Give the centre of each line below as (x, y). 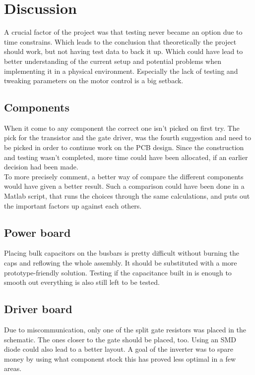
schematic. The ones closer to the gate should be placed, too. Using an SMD (120, 339)
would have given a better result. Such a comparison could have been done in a (124, 186)
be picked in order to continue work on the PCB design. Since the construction (124, 147)
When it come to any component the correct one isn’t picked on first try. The (122, 128)
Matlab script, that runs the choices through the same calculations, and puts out (127, 196)
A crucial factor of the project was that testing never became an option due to (123, 32)
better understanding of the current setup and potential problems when (113, 61)
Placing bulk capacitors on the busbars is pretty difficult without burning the (122, 253)
